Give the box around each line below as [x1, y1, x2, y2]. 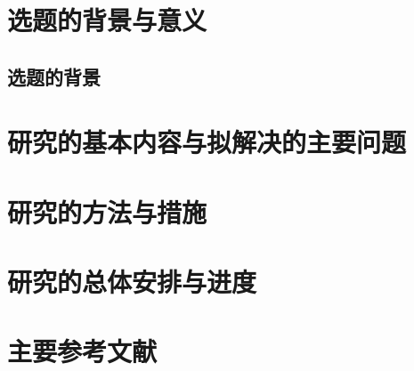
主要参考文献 [7, 333, 158, 369]
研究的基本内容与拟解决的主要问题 [7, 124, 407, 160]
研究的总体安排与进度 [7, 263, 257, 300]
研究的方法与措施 [7, 193, 207, 230]
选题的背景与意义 [7, 2, 207, 38]
